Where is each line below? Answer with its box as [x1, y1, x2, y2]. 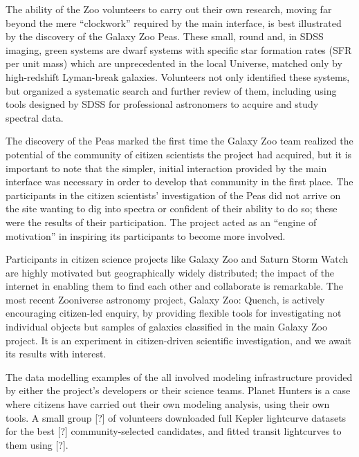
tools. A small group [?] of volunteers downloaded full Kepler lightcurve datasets [6, 410, 347, 425]
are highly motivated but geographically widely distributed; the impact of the [6, 265, 335, 279]
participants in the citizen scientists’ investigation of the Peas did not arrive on [6, 187, 341, 202]
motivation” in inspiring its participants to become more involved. [6, 228, 286, 243]
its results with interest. [6, 346, 107, 361]
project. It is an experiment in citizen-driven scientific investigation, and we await [6, 333, 352, 347]
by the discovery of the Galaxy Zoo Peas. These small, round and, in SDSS [6, 29, 324, 44]
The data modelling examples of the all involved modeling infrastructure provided [6, 369, 353, 384]
